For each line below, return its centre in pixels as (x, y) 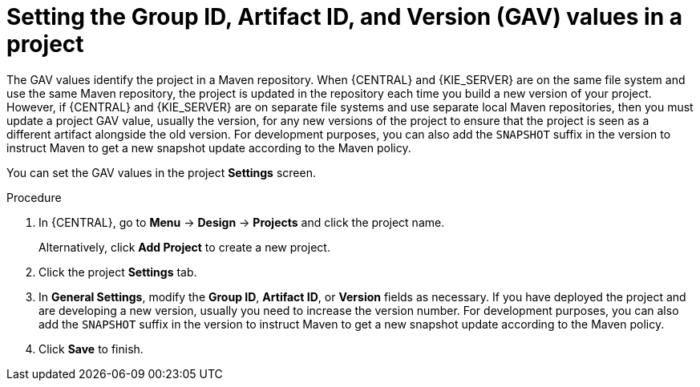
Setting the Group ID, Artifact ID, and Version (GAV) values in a (345, 17)
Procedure (34, 197)
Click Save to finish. (91, 349)
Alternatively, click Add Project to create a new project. (184, 247)
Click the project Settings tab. (118, 272)
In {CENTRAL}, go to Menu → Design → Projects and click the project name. (242, 222)
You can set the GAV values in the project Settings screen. (161, 172)
